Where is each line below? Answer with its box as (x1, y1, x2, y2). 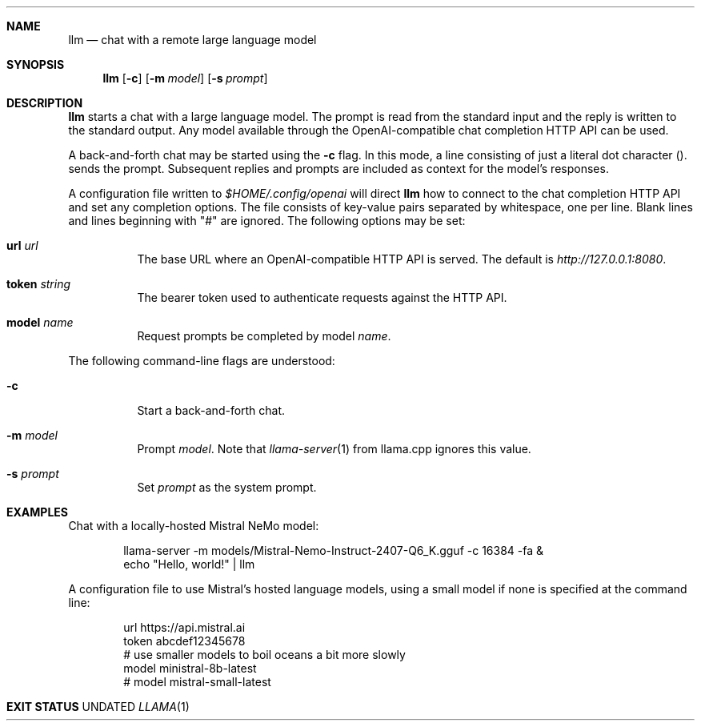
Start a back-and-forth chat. (137, 404, 286, 417)
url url (6, 239, 38, 252)
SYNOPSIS (6, 58, 65, 71)
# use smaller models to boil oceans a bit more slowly (123, 648, 406, 661)
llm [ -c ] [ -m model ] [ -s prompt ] (102, 71, 268, 85)
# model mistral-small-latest (123, 675, 271, 689)
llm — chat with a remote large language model (68, 33, 317, 46)
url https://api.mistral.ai (123, 621, 246, 634)
